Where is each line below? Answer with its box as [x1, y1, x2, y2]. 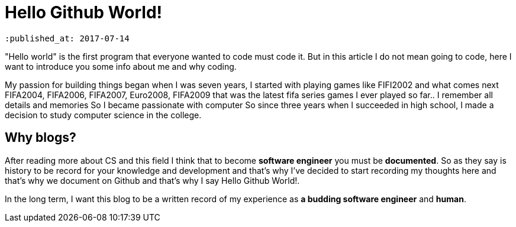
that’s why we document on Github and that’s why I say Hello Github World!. [5, 175, 300, 186]
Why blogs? [5, 130, 76, 145]
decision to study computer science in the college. [5, 109, 202, 120]
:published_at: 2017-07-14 [5, 33, 130, 43]
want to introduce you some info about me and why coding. [5, 61, 237, 72]
